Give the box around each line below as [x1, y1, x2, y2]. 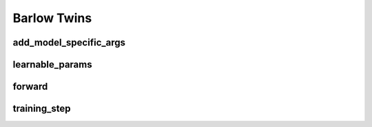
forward [12, 81, 48, 92]
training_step [12, 103, 71, 115]
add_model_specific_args [12, 37, 126, 48]
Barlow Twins [12, 10, 92, 26]
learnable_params [12, 59, 92, 70]
